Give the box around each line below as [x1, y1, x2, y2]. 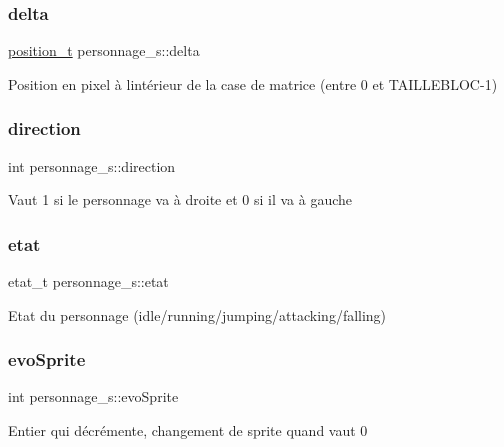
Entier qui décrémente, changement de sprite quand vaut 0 [8, 420, 368, 441]
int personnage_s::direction [8, 155, 176, 176]
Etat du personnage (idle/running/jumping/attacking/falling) [8, 304, 387, 325]
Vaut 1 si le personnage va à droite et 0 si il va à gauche [8, 189, 353, 210]
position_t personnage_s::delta [8, 40, 200, 61]
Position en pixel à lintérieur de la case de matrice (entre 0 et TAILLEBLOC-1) [8, 73, 498, 94]
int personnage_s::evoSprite [8, 386, 179, 407]
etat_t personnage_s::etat [8, 271, 169, 292]
